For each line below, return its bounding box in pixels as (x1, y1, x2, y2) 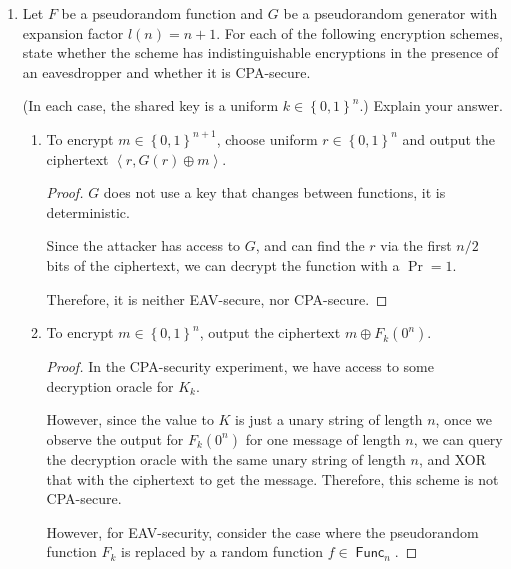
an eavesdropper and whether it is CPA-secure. (22, 61, 311, 82)
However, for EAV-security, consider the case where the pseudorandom (46, 521, 479, 542)
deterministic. (46, 201, 130, 222)
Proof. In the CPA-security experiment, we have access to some (46, 356, 434, 377)
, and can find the (255, 235, 365, 256)
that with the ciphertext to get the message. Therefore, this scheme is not (46, 468, 499, 489)
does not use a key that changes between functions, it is (103, 182, 446, 203)
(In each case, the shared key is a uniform (22, 95, 279, 116)
